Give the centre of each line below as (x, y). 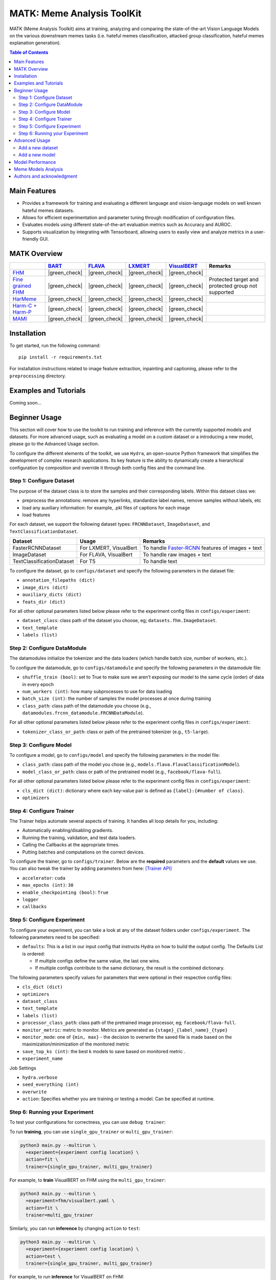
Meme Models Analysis (39, 169)
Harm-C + (25, 306)
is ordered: (34, 954)
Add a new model (37, 155)
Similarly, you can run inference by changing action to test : (75, 1228)
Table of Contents (29, 52)
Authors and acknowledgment (46, 176)
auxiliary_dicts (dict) (52, 595)
